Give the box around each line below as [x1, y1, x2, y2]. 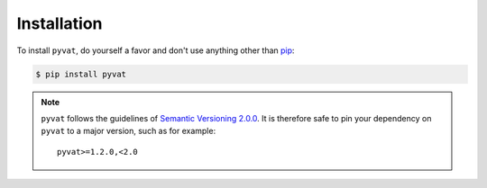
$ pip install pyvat [35, 68, 126, 79]
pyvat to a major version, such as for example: [41, 126, 216, 137]
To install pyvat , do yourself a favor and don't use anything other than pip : [16, 45, 295, 56]
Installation [16, 13, 103, 33]
